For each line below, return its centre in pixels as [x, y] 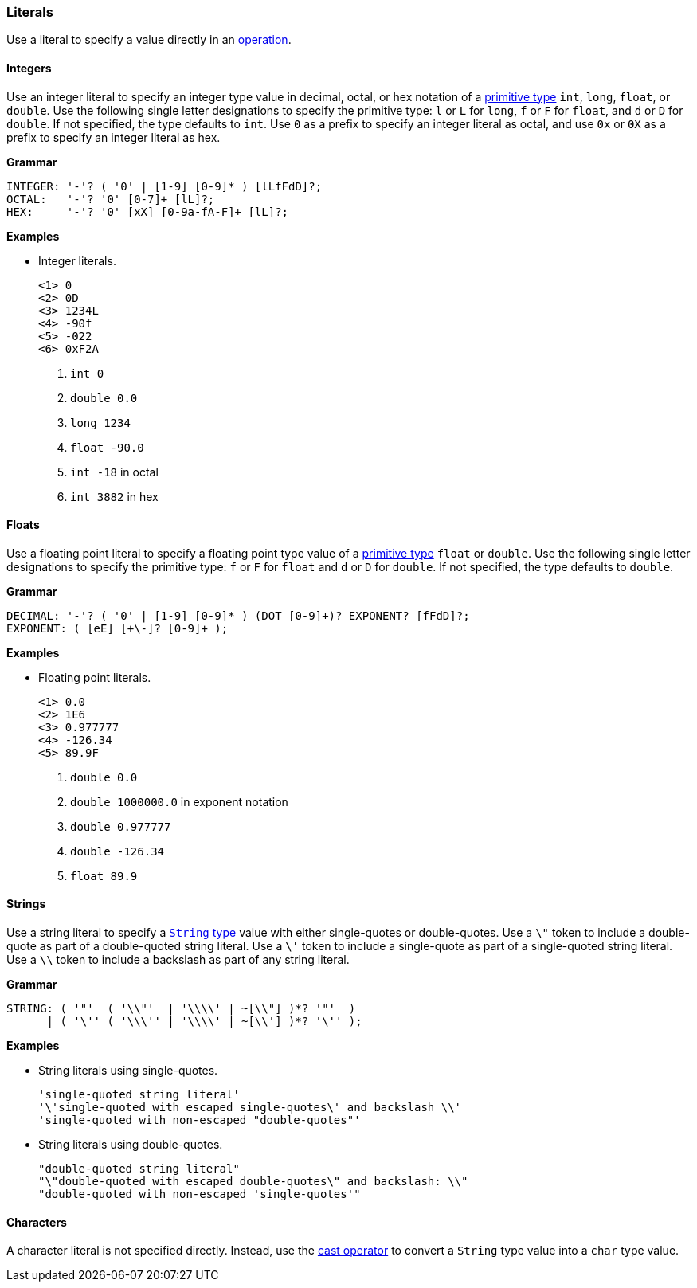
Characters [37, 1222]
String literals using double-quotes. [131, 1145]
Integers [29, 68]
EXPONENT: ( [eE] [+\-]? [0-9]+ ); [117, 628]
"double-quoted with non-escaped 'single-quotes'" [200, 1194]
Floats [23, 525]
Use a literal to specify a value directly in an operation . [149, 40]
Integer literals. [77, 260]
